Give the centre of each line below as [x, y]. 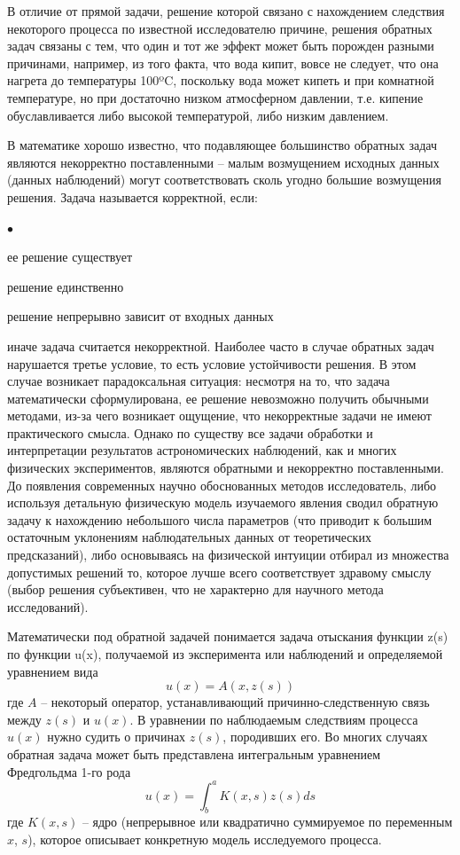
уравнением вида [53, 671]
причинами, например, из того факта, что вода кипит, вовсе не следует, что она [223, 63]
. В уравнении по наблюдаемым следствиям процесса [274, 719]
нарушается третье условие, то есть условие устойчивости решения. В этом [212, 363]
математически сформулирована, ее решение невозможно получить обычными [218, 398]
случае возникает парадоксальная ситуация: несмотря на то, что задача [199, 381]
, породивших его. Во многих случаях [325, 737]
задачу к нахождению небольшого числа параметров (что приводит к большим [220, 519]
